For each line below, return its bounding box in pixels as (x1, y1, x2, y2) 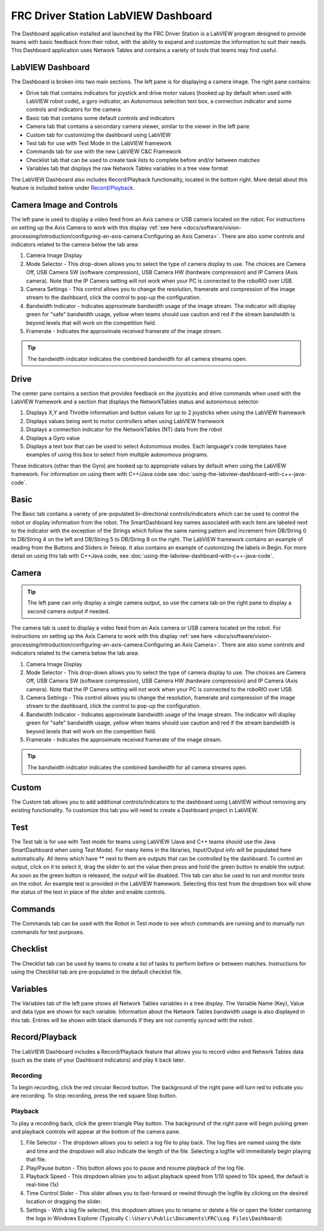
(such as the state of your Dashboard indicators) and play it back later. (11, 1056, 185, 1064)
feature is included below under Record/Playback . (11, 184, 135, 191)
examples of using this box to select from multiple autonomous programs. (26, 451, 208, 459)
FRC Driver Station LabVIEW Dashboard (11, 9, 212, 22)
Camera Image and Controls (11, 200, 118, 210)
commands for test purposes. (11, 928, 85, 936)
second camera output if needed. (27, 607, 110, 615)
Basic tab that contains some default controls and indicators (26, 114, 175, 121)
